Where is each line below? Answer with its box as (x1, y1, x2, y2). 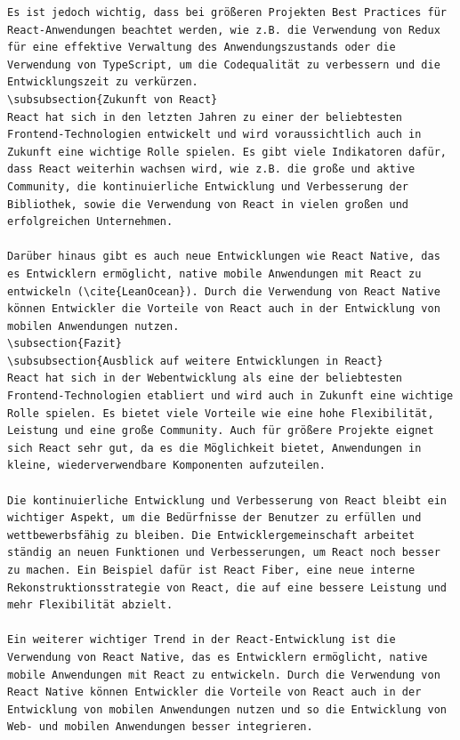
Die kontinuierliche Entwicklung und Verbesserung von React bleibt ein (7, 494, 447, 507)
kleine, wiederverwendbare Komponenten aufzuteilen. (7, 459, 326, 472)
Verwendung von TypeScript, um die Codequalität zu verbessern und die (7, 58, 440, 71)
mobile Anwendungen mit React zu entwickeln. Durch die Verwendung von (7, 668, 440, 681)
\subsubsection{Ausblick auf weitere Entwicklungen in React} (7, 354, 383, 367)
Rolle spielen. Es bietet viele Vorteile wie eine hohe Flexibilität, (7, 406, 434, 420)
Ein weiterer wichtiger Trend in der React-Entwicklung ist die (7, 633, 396, 647)
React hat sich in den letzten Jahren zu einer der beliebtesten (7, 110, 402, 124)
